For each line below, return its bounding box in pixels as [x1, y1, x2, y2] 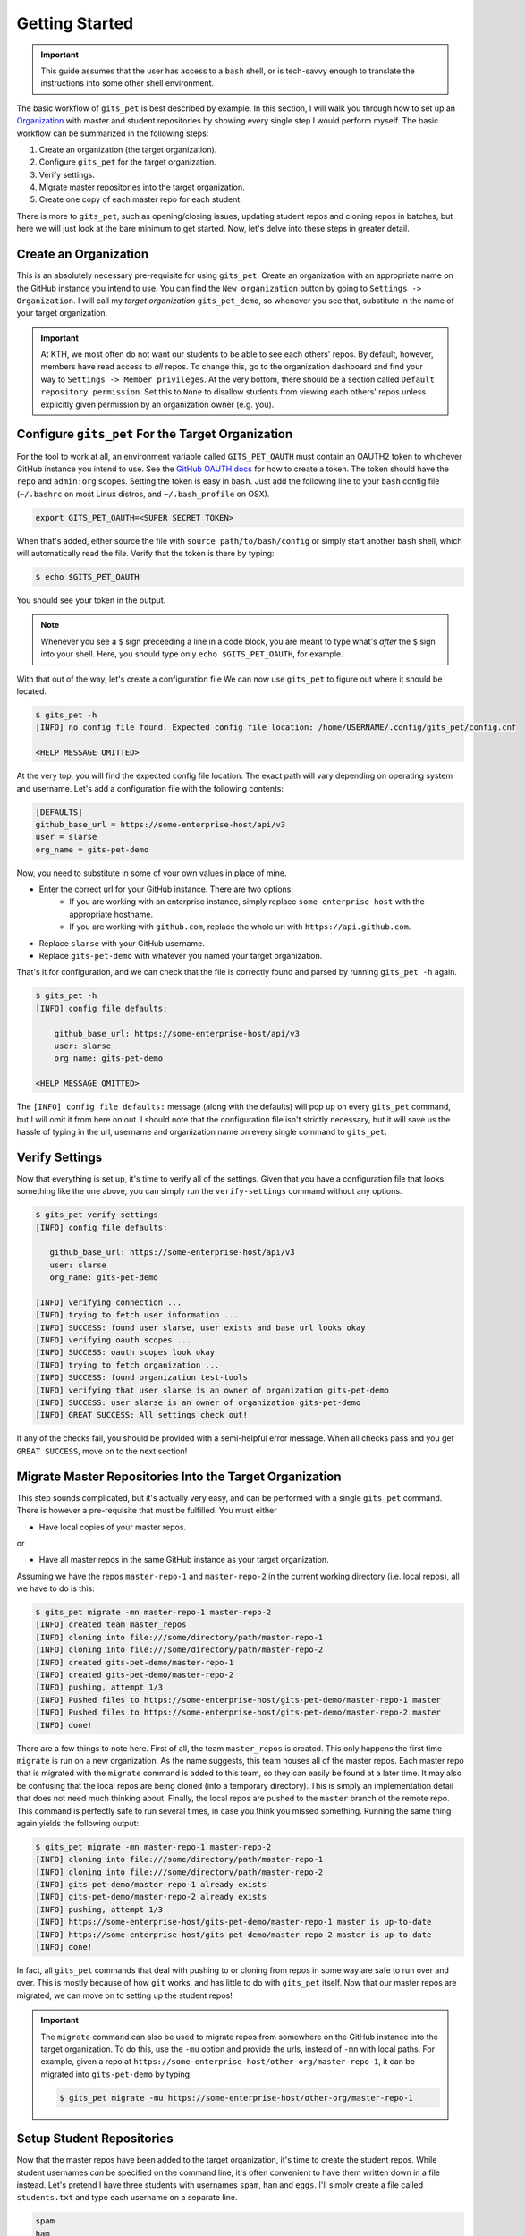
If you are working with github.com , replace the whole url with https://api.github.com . [69, 921, 411, 932]
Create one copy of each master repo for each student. [38, 194, 243, 205]
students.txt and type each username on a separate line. [16, 2192, 238, 2203]
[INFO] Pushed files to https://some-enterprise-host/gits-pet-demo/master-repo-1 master [35, 1695, 442, 1705]
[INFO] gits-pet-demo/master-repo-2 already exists [35, 1892, 267, 1902]
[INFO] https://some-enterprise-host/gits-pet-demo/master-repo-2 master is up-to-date [35, 1929, 432, 1940]
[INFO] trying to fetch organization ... [35, 1359, 220, 1370]
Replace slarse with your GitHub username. [38, 937, 206, 948]
